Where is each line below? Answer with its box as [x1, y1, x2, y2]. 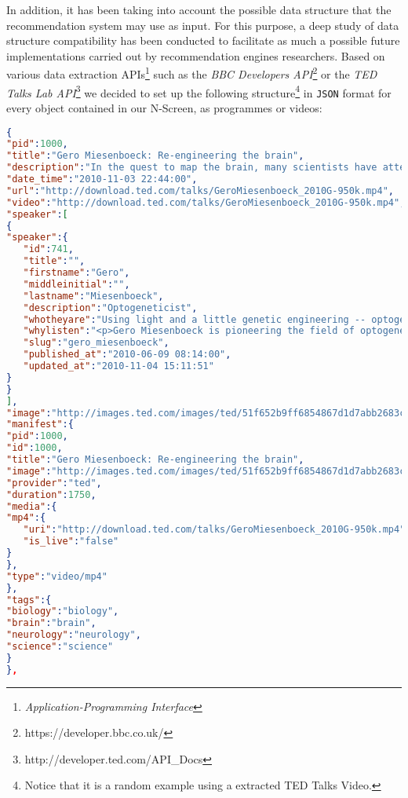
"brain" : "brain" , [6, 617, 97, 629]
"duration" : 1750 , [6, 489, 97, 500]
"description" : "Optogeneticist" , [23, 302, 198, 313]
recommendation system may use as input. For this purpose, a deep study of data [6, 16, 399, 33]
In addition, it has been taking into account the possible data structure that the [6, 2, 392, 17]
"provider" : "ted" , [6, 477, 102, 489]
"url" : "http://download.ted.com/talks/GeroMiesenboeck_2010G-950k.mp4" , [6, 185, 394, 196]
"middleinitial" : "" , [23, 278, 130, 290]
